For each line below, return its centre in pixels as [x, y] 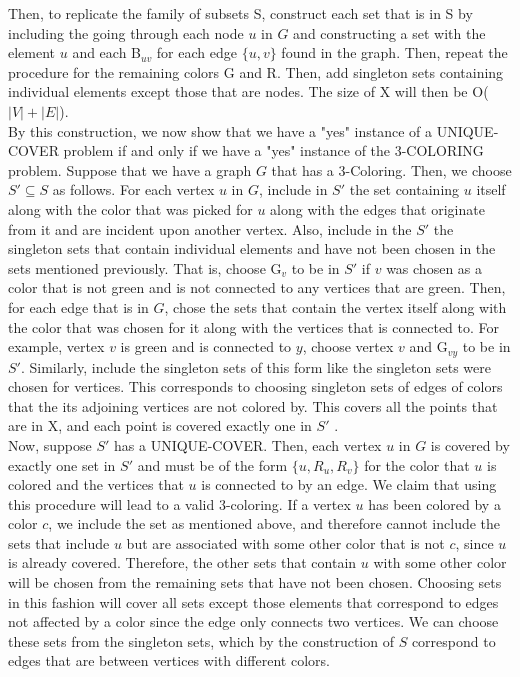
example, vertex [56, 346]
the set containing [404, 189]
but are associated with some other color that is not [285, 542]
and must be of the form [212, 464]
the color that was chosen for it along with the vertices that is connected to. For [254, 326]
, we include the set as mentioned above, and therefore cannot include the [274, 523]
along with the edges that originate [377, 208]
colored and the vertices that [96, 484]
